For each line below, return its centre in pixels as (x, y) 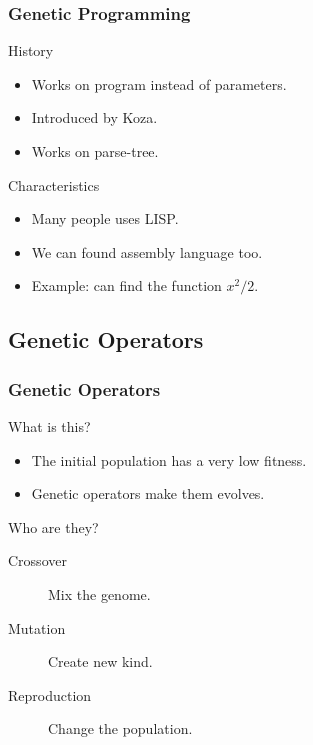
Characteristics (54, 184)
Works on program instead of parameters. (159, 83)
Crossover (37, 560)
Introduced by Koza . (94, 117)
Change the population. (120, 728)
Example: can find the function (126, 285)
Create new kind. (100, 661)
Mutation (37, 627)
